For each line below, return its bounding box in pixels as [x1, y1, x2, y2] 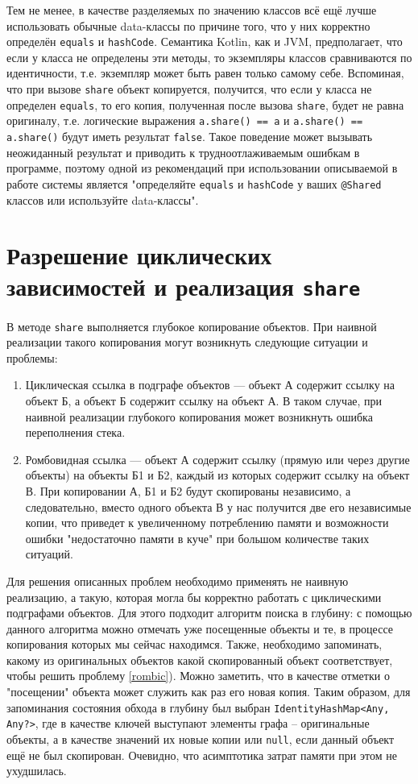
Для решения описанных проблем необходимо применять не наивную [6, 572, 349, 589]
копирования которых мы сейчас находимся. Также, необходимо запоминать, [6, 636, 383, 653]
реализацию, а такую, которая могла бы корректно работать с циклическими [6, 588, 382, 605]
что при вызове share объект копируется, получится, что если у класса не [6, 81, 372, 97]
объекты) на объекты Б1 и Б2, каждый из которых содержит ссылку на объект [25, 467, 410, 483]
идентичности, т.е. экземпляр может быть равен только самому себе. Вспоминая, [6, 64, 404, 81]
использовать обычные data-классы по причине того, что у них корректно [6, 17, 370, 34]
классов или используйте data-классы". [6, 191, 199, 208]
